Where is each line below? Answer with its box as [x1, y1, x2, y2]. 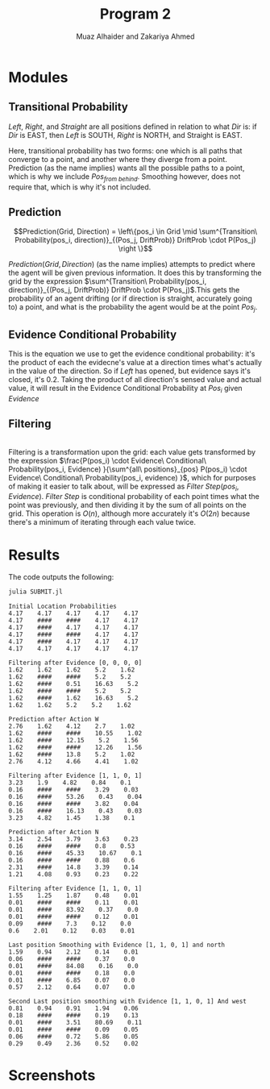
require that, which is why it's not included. [8, 182, 152, 192]
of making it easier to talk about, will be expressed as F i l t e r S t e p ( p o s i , [8, 481, 239, 493]
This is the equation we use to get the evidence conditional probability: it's [8, 348, 255, 359]
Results [8, 546, 60, 564]
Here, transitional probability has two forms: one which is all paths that [8, 146, 243, 156]
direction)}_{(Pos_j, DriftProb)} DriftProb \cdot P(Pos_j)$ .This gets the [8, 285, 240, 295]
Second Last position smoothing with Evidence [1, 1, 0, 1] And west [8, 997, 247, 1006]
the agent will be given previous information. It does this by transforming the [8, 268, 262, 278]
